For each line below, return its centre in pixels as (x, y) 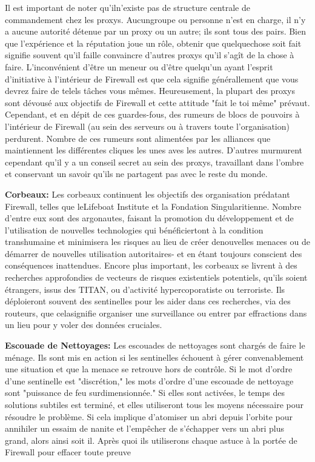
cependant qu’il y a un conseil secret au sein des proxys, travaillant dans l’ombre (154, 162)
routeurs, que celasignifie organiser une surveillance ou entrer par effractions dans (156, 313)
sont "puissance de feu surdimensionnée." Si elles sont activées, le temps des (145, 393)
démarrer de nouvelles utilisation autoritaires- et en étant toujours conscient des (154, 253)
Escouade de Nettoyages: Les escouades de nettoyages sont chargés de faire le (155, 345)
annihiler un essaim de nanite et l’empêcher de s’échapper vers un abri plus (145, 428)
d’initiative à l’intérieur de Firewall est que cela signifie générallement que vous (152, 79)
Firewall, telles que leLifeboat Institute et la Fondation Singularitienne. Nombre (153, 206)
